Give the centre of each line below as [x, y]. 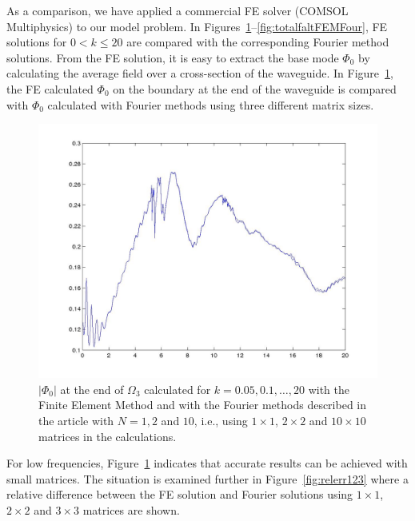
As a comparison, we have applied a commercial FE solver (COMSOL [178, 10]
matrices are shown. [131, 509]
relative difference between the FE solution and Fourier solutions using [180, 494]
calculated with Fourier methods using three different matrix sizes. [211, 104]
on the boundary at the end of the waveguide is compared [255, 88]
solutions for [37, 42]
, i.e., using [221, 420]
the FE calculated [50, 88]
